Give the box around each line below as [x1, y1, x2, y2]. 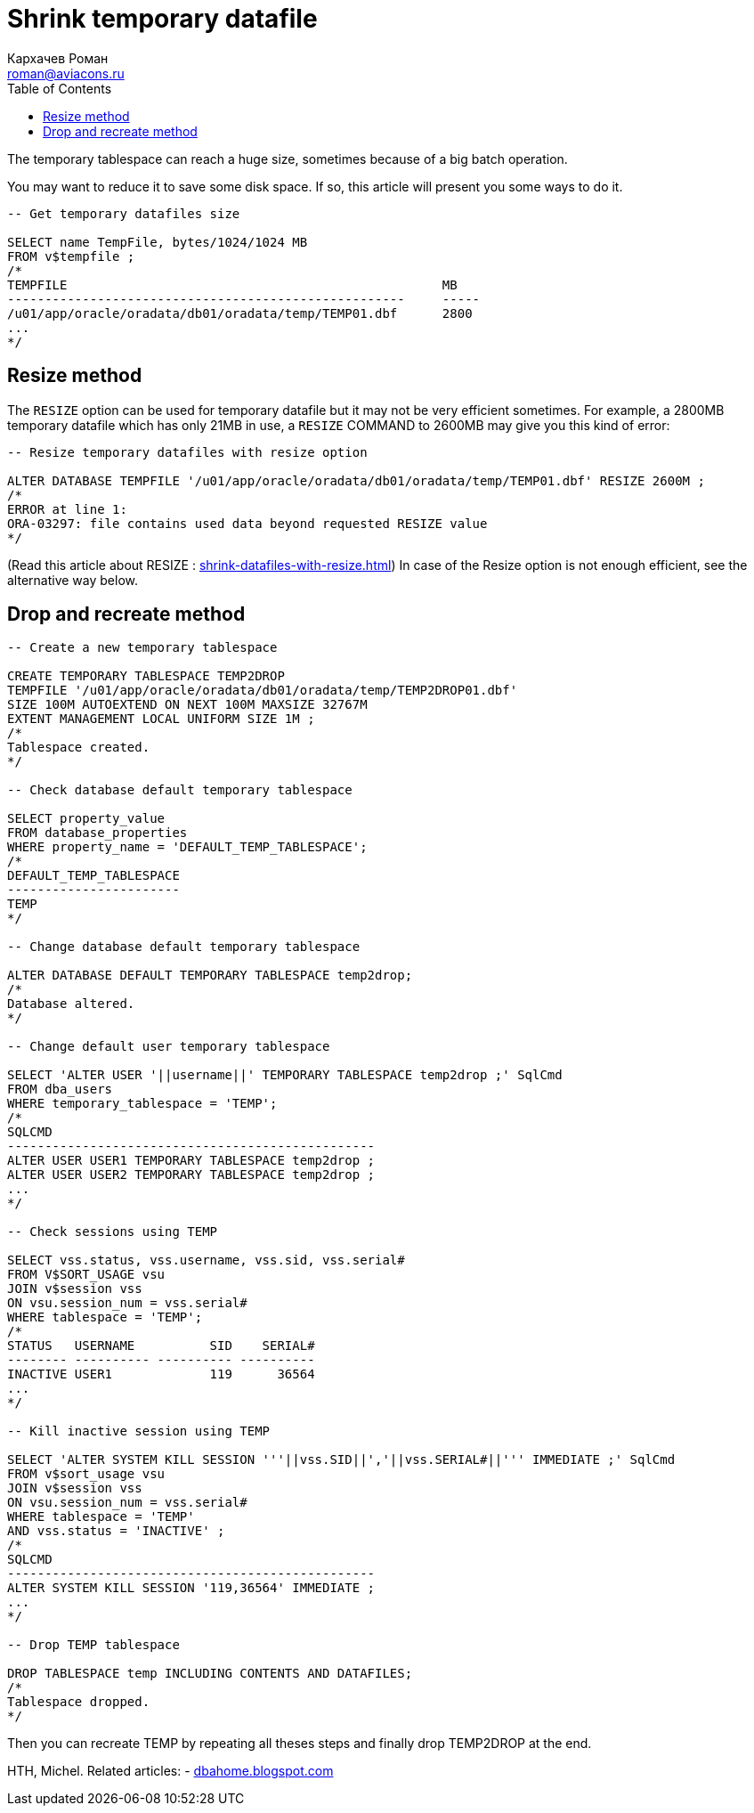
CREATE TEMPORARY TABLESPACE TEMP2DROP [7, 669, 285, 684]
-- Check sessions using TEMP [7, 1224, 218, 1240]
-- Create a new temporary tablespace [7, 640, 278, 655]
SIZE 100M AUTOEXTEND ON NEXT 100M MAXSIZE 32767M [7, 697, 368, 712]
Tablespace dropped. [7, 1695, 150, 1710]
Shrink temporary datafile [7, 4, 318, 34]
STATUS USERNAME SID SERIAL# [7, 1338, 315, 1354]
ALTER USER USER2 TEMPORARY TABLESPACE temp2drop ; [7, 1167, 376, 1183]
